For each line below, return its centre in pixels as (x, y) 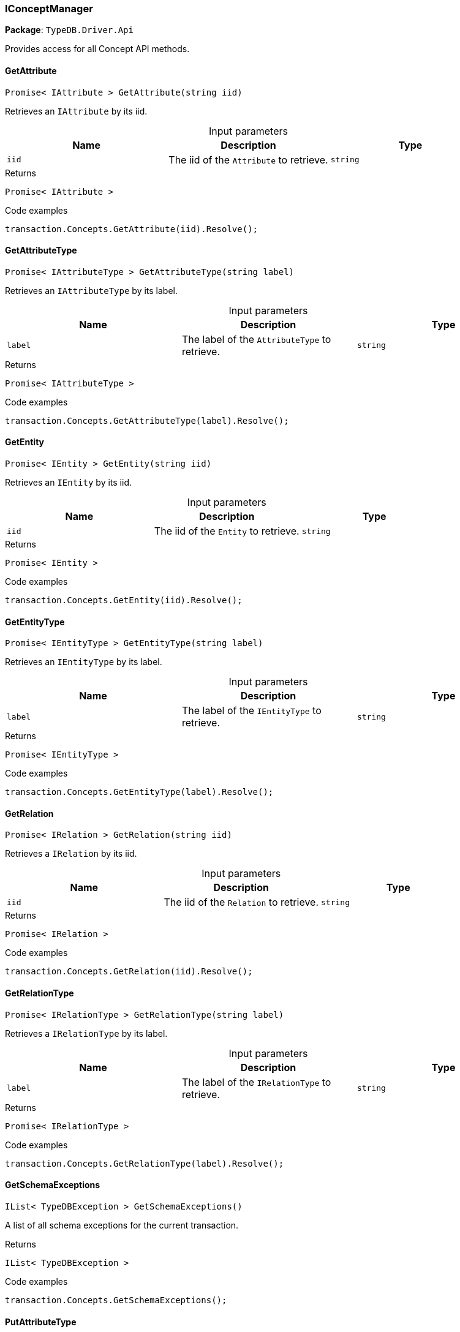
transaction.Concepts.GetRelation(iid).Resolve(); (129, 972)
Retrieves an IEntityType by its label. (84, 662)
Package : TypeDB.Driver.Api (69, 30)
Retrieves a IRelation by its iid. (71, 854)
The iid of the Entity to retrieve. (227, 531)
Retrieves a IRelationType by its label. (86, 1033)
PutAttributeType (41, 1322)
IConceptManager (49, 9)
